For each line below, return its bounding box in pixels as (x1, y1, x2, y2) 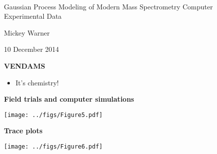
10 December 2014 (4, 44, 59, 54)
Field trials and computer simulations (4, 94, 134, 104)
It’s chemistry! (15, 77, 59, 87)
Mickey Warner (4, 27, 50, 38)
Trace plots (4, 125, 43, 136)
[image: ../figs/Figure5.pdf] (4, 111, 103, 118)
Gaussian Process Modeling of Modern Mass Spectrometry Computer (4, 1, 213, 11)
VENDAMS (4, 60, 45, 71)
